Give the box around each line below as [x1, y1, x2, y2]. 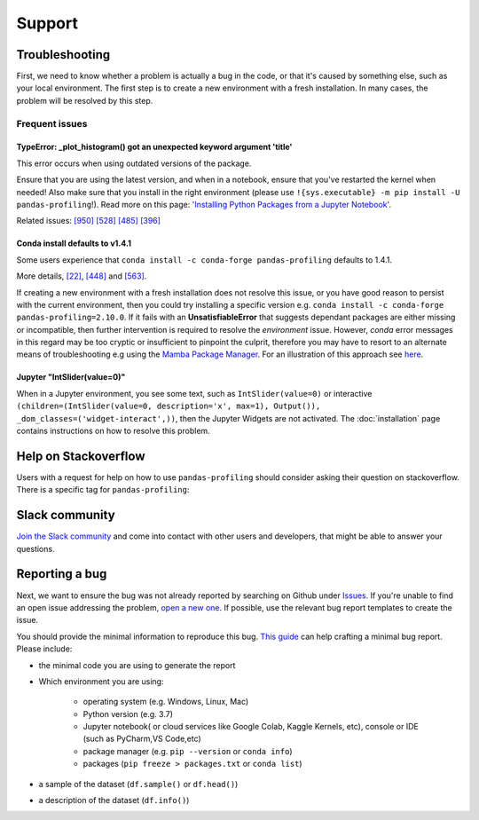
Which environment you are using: [38, 675, 164, 687]
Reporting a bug [16, 566, 107, 581]
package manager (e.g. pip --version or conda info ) [82, 745, 293, 756]
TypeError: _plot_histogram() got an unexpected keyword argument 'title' [16, 142, 293, 153]
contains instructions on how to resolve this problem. [16, 426, 210, 437]
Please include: [16, 643, 73, 654]
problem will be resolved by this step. [16, 95, 153, 106]
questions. [16, 543, 55, 554]
